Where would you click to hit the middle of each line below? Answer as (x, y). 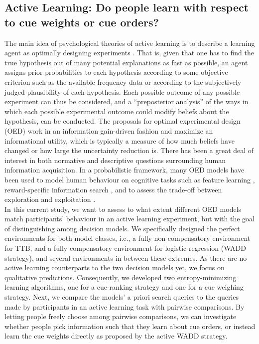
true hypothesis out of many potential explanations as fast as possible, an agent (126, 62)
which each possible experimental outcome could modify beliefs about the (117, 111)
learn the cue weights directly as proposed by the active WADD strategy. (116, 336)
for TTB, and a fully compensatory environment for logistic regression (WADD (125, 248)
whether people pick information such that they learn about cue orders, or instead (130, 326)
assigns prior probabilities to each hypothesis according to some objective (116, 72)
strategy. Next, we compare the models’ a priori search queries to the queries (122, 297)
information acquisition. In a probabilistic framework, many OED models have (125, 170)
